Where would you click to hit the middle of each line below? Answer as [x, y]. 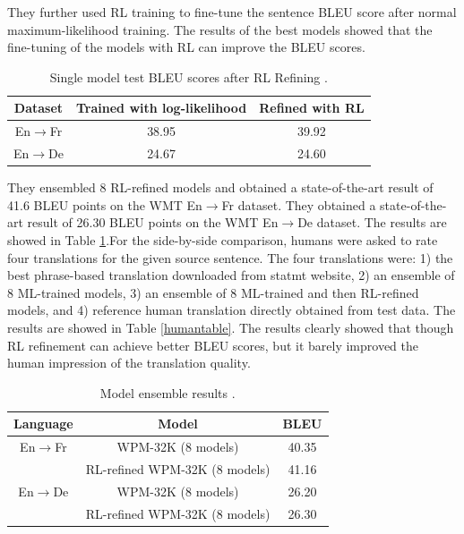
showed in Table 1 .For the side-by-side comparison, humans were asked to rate [223, 239]
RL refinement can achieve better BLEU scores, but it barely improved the [213, 345]
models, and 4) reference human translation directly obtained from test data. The [232, 310]
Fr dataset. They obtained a [299, 204]
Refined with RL [312, 108]
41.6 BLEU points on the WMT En [105, 204]
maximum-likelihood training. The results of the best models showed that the [220, 29]
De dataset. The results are [372, 222]
